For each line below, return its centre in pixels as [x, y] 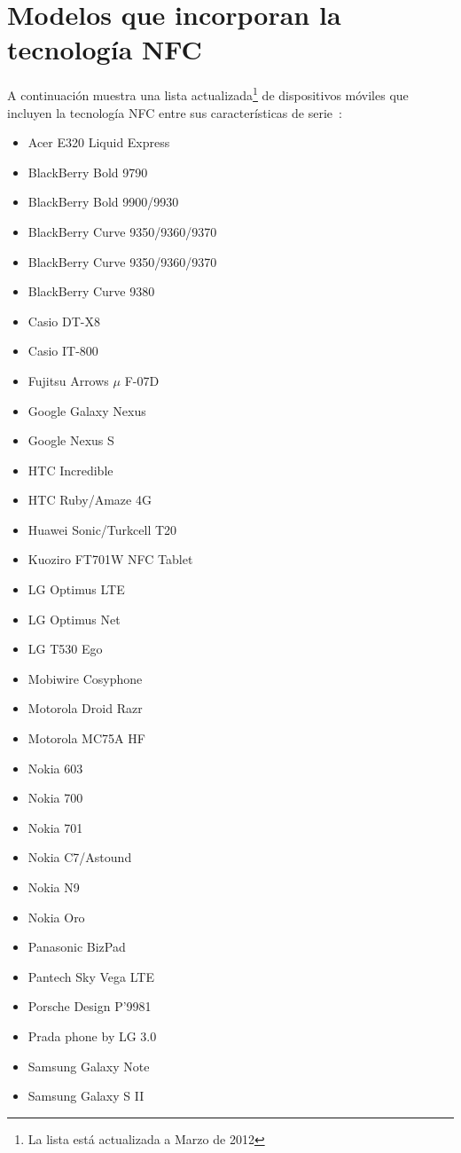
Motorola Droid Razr [85, 708]
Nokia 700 [55, 798]
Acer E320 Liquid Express [99, 142]
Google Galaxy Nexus [87, 410]
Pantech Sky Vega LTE [91, 976]
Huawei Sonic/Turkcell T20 [102, 529]
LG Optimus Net [74, 619]
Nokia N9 [54, 887]
